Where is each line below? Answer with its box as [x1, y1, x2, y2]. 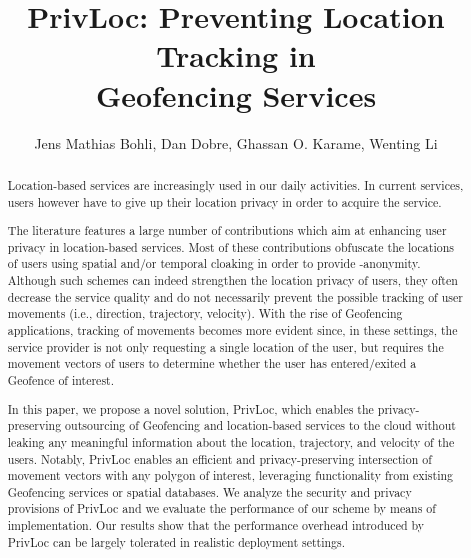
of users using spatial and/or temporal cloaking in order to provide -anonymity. [7, 255, 421, 272]
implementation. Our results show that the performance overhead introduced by [7, 517, 425, 534]
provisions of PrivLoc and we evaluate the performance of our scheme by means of [7, 500, 436, 517]
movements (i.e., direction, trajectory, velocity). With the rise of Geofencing [7, 305, 403, 322]
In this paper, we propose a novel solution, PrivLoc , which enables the [7, 400, 374, 417]
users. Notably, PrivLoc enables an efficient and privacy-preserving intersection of [7, 450, 432, 467]
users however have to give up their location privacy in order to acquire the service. [7, 193, 442, 210]
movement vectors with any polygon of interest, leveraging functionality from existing [7, 467, 454, 484]
